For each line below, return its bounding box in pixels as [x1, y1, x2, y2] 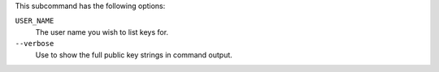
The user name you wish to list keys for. [35, 27, 169, 36]
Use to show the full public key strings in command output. [35, 49, 233, 60]
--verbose [15, 39, 54, 49]
